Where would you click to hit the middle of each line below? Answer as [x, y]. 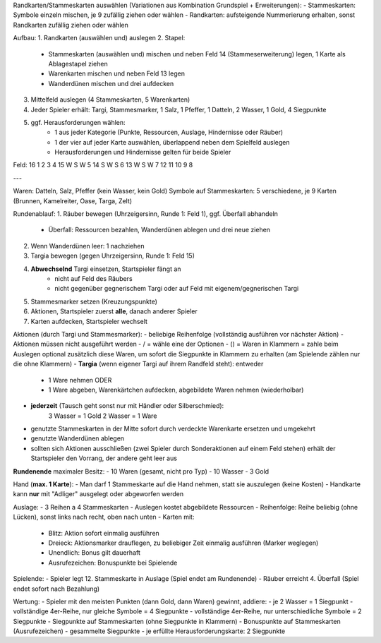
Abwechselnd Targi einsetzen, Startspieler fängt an [106, 269]
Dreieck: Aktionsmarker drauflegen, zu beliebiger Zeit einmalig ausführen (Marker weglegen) [183, 543]
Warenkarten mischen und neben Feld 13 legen [117, 73]
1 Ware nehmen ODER [80, 380]
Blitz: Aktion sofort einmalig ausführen [104, 533]
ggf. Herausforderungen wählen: [78, 122]
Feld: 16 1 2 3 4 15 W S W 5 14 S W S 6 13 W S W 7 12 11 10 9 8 [103, 165]
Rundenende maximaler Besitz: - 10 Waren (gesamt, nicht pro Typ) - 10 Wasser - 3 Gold [141, 471]
